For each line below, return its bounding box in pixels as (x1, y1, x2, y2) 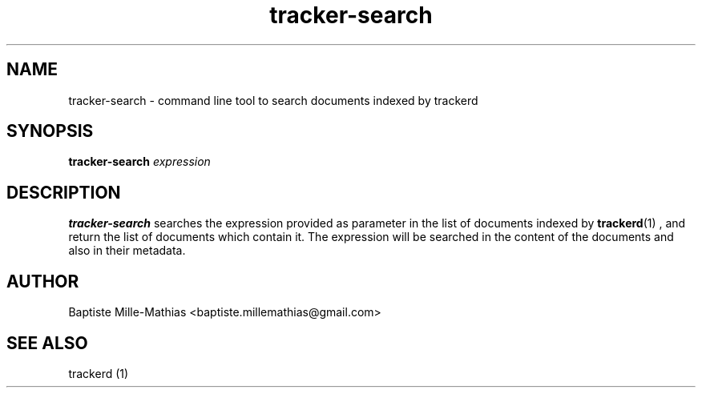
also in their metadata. (68, 243, 186, 258)
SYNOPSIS (6, 121, 94, 142)
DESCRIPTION (6, 182, 121, 203)
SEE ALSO (6, 332, 88, 353)
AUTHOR (6, 271, 79, 291)
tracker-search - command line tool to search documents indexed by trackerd (68, 93, 478, 107)
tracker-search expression (68, 155, 211, 169)
